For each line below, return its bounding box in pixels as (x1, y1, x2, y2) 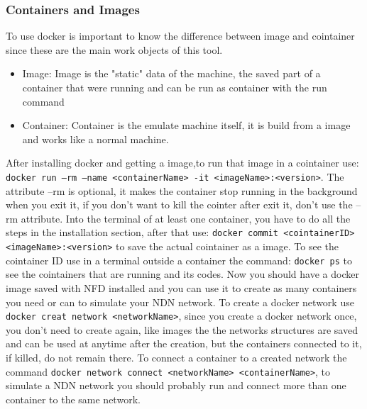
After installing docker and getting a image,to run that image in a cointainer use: (6, 155, 359, 170)
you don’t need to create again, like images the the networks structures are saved (6, 322, 358, 337)
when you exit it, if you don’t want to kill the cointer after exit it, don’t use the (6, 197, 353, 212)
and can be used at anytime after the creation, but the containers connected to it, (6, 336, 362, 351)
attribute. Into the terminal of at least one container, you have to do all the (21, 211, 351, 225)
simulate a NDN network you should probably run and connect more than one (6, 378, 346, 393)
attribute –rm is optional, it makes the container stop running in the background (6, 183, 358, 198)
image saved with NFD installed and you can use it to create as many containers (6, 280, 357, 295)
